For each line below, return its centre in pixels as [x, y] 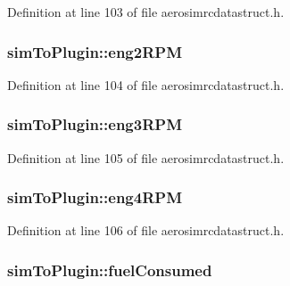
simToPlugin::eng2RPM [95, 51]
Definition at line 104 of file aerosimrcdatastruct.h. [146, 84]
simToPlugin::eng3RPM [95, 124]
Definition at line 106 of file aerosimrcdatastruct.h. [146, 230]
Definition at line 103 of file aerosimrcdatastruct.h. [146, 12]
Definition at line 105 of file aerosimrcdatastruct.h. [146, 157]
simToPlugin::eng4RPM [95, 197]
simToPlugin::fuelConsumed [110, 270]
